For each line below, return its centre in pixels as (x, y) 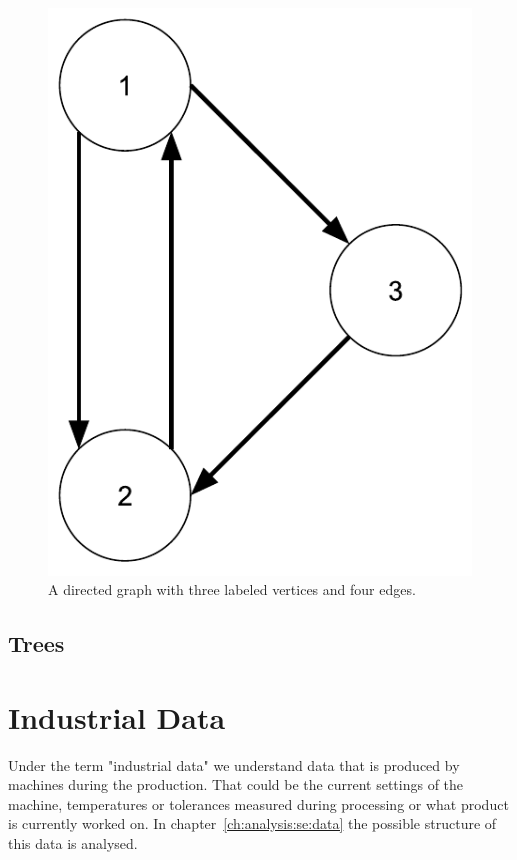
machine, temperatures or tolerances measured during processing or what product (258, 803)
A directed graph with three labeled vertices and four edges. (232, 589)
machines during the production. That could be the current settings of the (236, 784)
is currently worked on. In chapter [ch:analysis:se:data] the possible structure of (252, 823)
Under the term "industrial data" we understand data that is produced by (234, 764)
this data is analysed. (73, 842)
